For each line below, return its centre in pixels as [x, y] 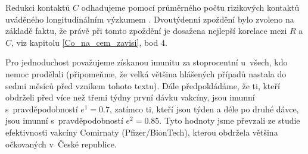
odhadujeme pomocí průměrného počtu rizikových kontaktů [190, 7]
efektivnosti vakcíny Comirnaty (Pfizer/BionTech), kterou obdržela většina [142, 132]
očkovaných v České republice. [61, 144]
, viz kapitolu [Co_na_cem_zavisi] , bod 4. [89, 42]
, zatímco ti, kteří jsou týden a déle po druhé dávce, [204, 109]
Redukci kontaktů [38, 7]
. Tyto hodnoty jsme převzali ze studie [230, 120]
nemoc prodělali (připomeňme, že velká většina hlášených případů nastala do [146, 73]
